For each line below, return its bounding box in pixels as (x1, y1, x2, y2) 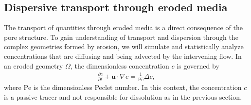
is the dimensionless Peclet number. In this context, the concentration (33, 82, 242, 92)
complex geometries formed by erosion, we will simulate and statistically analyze (4, 41, 244, 52)
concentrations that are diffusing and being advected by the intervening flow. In (4, 51, 242, 61)
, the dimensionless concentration (70, 60, 169, 70)
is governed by (177, 60, 219, 70)
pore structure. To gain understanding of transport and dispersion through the (4, 32, 238, 42)
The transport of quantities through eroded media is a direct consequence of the (4, 22, 243, 33)
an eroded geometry (4, 60, 63, 70)
